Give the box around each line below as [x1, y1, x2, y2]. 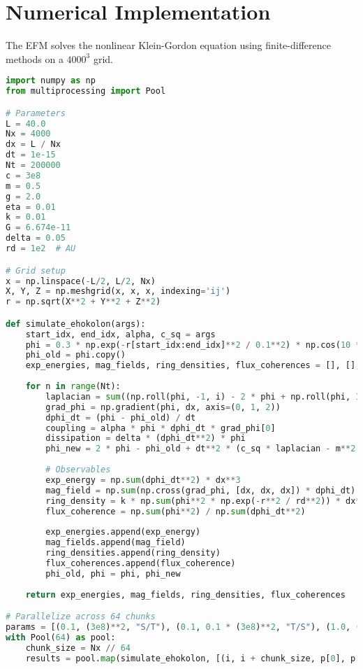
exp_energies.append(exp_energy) [45, 527, 201, 537]
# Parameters [6, 108, 66, 118]
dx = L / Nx [6, 139, 61, 150]
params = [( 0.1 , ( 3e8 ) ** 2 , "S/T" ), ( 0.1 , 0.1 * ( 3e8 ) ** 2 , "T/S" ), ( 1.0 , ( [6, 621, 361, 632]
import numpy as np [6, 76, 96, 86]
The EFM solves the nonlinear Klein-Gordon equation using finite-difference [6, 38, 331, 52]
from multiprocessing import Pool [6, 86, 166, 97]
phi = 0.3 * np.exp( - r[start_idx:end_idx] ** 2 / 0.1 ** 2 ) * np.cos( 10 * [25, 339, 361, 350]
